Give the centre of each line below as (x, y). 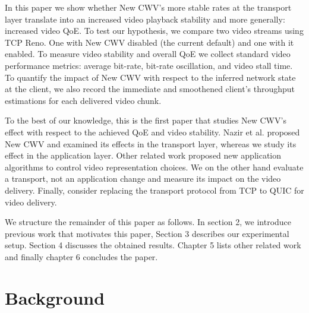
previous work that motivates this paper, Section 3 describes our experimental (147, 233)
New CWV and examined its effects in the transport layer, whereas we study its (151, 143)
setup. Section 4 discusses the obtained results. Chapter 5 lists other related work (153, 245)
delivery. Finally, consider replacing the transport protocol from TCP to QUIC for (154, 190)
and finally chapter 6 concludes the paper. (81, 256)
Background (55, 297)
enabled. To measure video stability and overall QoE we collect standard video (148, 54)
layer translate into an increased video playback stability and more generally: (145, 19)
